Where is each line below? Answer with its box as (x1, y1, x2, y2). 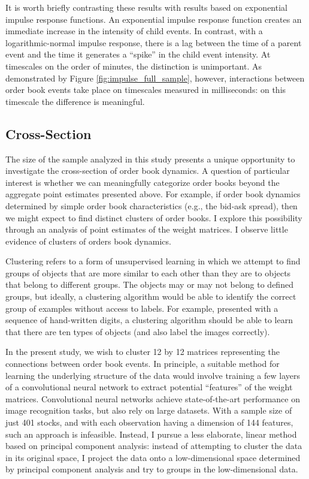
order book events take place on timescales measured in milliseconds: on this (5, 83, 286, 96)
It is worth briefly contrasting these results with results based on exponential (5, 1, 287, 13)
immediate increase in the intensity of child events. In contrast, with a (5, 25, 263, 37)
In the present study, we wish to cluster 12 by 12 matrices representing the (5, 345, 280, 358)
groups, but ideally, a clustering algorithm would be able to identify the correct (5, 290, 296, 303)
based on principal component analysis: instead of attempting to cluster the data (5, 439, 302, 452)
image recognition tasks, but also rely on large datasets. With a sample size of (5, 404, 292, 417)
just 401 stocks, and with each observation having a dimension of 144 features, (5, 416, 293, 429)
